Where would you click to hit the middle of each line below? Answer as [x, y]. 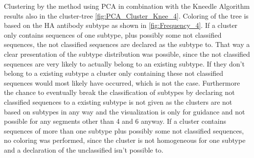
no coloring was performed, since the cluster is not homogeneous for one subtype [125, 140]
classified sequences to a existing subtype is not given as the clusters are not [118, 102]
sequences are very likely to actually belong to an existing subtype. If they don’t [124, 63]
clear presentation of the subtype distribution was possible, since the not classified [127, 54]
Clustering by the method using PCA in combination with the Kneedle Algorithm [127, 6]
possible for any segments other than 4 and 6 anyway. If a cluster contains [115, 121]
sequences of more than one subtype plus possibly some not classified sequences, [124, 130]
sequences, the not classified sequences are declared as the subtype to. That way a [127, 44]
